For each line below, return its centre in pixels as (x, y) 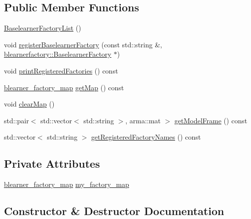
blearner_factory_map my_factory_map (67, 184)
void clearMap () (29, 104)
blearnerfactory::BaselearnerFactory (58, 54)
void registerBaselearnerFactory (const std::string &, (83, 44)
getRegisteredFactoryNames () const (146, 137)
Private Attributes (52, 164)
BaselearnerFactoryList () (43, 28)
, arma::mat (143, 120)
